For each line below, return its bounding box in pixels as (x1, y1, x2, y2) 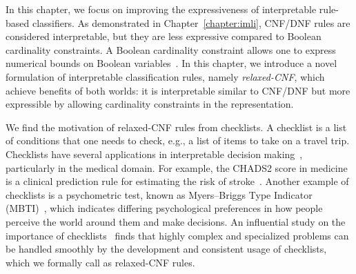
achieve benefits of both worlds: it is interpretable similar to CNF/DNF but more (6, 83, 350, 97)
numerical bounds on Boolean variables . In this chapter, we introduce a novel (6, 56, 337, 70)
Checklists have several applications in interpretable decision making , (6, 146, 303, 161)
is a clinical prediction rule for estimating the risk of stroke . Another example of (6, 174, 349, 188)
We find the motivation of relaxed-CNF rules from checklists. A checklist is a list (6, 119, 347, 134)
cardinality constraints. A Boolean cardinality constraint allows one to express (6, 42, 336, 57)
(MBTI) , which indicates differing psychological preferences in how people (6, 201, 323, 215)
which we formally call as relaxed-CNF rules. (6, 255, 195, 269)
